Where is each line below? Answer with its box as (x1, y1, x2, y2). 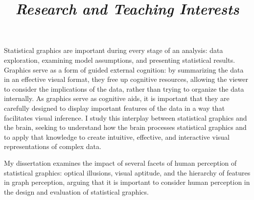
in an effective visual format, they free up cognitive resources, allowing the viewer (4, 74, 248, 84)
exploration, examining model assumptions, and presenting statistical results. (4, 54, 235, 65)
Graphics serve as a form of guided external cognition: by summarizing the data (4, 64, 244, 75)
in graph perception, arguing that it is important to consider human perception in (4, 177, 250, 187)
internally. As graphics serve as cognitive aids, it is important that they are (4, 93, 230, 103)
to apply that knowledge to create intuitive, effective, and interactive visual (4, 131, 230, 142)
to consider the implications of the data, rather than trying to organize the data (4, 83, 244, 94)
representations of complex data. (4, 141, 101, 151)
